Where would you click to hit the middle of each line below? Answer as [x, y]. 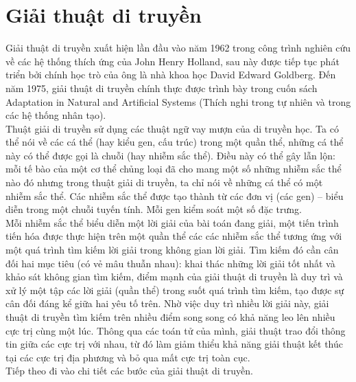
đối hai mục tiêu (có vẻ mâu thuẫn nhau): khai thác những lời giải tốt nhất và [170, 263]
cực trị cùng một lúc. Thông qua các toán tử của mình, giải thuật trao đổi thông [176, 330]
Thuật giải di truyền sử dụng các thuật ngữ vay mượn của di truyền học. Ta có [172, 128]
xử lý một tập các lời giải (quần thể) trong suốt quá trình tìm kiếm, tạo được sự [175, 290]
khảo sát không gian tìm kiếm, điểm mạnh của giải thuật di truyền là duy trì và [174, 277]
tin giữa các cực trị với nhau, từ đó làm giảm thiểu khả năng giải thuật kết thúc [175, 344]
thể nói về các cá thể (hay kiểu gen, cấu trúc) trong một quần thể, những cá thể [175, 142]
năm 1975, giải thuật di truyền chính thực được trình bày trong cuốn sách [162, 88]
